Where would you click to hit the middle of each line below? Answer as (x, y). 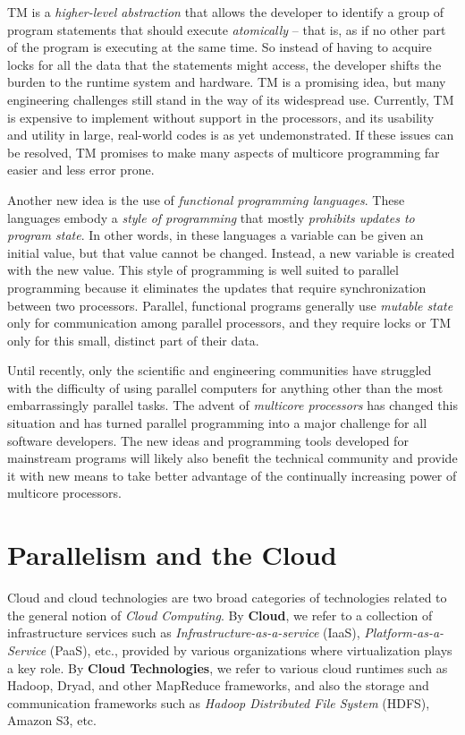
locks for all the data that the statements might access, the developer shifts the (224, 64)
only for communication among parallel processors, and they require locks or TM (229, 323)
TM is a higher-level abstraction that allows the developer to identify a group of (226, 12)
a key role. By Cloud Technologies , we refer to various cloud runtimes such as (228, 667)
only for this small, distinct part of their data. (133, 340)
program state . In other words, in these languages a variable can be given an (216, 235)
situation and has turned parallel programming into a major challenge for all (217, 423)
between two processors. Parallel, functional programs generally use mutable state (230, 305)
